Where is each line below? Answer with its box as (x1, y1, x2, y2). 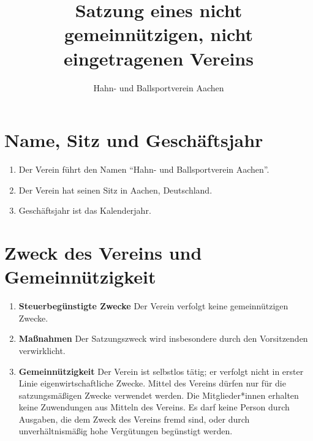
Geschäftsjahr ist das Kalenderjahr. (18, 204, 151, 217)
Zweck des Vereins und (4, 240, 202, 265)
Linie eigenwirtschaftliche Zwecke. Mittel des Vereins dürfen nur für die (18, 377, 286, 390)
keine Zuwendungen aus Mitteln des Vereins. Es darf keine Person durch (18, 401, 290, 413)
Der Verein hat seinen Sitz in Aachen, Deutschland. (18, 183, 213, 196)
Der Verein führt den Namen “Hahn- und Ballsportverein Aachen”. (18, 163, 270, 176)
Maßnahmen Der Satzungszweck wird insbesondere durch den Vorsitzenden (18, 332, 308, 345)
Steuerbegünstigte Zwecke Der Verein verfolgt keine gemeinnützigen (18, 300, 288, 312)
